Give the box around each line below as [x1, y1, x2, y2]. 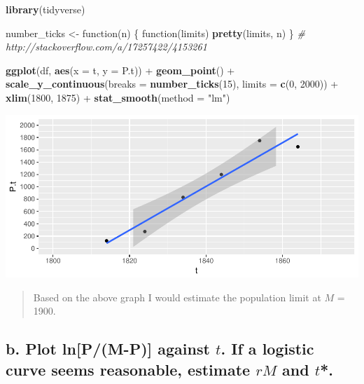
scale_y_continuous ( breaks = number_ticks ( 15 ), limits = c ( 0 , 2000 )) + [6, 76, 339, 91]
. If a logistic [220, 338, 314, 359]
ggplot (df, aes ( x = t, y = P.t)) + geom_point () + [6, 62, 235, 77]
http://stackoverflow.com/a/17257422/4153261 [6, 39, 207, 54]
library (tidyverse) [6, 2, 85, 16]
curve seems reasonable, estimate [6, 358, 251, 380]
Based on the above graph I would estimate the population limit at [33, 289, 321, 304]
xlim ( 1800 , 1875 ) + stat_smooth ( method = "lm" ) [6, 90, 230, 104]
